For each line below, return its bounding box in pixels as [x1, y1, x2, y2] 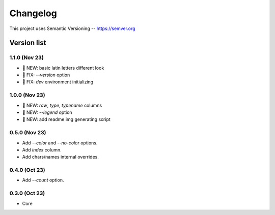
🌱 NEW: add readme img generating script [22, 116, 111, 122]
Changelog [9, 8, 57, 19]
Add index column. [22, 146, 62, 152]
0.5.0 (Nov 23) [9, 129, 46, 136]
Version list [9, 39, 46, 47]
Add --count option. [22, 177, 64, 183]
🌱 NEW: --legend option [22, 109, 72, 115]
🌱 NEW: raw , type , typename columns [22, 102, 102, 108]
